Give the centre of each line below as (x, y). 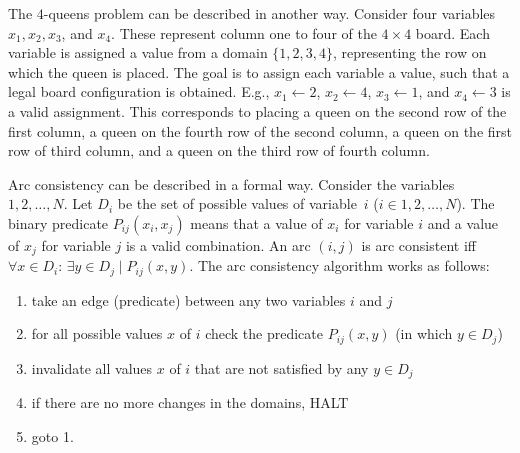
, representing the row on (410, 52)
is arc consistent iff (418, 244)
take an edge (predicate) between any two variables (188, 299)
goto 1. (52, 435)
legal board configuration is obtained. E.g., (139, 91)
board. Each (452, 32)
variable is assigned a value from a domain (138, 52)
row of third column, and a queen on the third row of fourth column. (219, 150)
